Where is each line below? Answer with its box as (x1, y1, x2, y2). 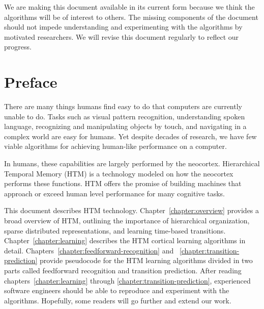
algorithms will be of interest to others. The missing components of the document (4, 11, 258, 22)
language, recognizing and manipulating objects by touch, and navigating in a (4, 121, 247, 132)
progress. (4, 41, 32, 52)
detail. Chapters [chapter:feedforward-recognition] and (4, 245, 174, 255)
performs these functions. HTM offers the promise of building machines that (4, 178, 242, 189)
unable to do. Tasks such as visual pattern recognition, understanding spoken (4, 111, 245, 121)
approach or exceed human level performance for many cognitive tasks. (4, 188, 225, 198)
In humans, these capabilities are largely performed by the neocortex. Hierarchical (4, 158, 260, 169)
